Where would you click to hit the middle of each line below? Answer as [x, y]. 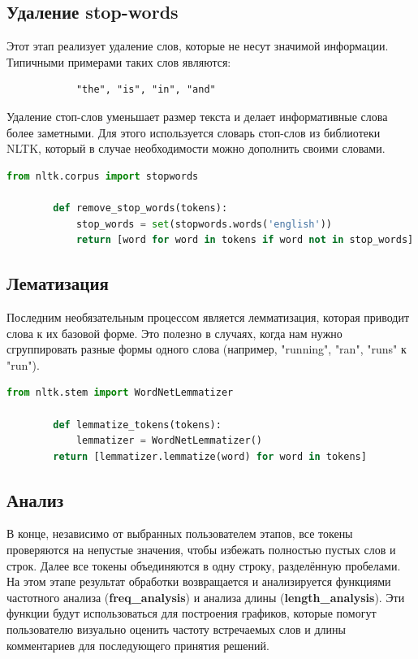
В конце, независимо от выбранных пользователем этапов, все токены [180, 533]
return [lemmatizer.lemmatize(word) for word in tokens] [210, 456]
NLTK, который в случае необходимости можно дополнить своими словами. [196, 148]
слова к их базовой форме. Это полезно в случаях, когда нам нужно [175, 333]
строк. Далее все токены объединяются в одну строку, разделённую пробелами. [204, 565]
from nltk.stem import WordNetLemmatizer [120, 393]
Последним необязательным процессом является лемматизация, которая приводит [208, 316]
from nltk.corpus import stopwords [103, 176]
